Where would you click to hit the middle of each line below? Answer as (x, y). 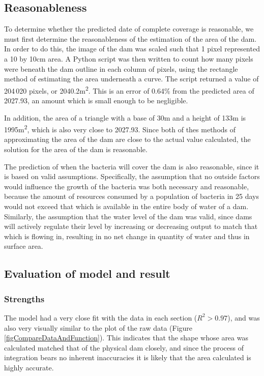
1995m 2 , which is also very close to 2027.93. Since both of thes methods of (120, 128)
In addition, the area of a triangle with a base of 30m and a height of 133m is (125, 117)
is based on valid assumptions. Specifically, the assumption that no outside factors (132, 176)
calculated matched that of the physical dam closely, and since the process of (124, 347)
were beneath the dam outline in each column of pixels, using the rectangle (121, 68)
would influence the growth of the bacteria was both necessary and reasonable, (127, 186)
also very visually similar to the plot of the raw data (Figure (98, 327)
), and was (244, 317)
